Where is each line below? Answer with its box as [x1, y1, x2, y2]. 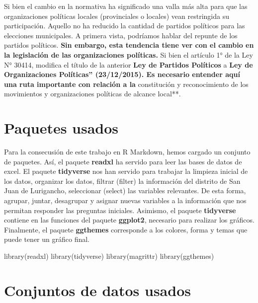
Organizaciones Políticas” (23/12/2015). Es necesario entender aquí [4, 69, 240, 79]
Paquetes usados [4, 118, 119, 138]
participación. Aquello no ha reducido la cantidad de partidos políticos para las [4, 20, 245, 31]
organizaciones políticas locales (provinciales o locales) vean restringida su [4, 10, 229, 21]
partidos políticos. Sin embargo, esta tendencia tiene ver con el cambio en [4, 40, 254, 50]
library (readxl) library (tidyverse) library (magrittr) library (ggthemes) [4, 251, 214, 261]
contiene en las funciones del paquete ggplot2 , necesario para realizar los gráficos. [4, 215, 255, 225]
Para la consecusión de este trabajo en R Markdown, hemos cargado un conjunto [4, 147, 251, 157]
